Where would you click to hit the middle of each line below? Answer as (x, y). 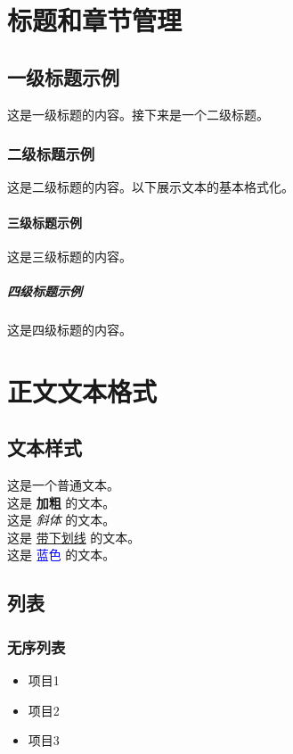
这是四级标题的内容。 (69, 329)
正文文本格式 (82, 390)
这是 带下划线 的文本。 (74, 537)
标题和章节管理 (95, 20)
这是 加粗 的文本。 (61, 502)
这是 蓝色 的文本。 (61, 555)
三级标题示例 (45, 222)
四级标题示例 (45, 290)
